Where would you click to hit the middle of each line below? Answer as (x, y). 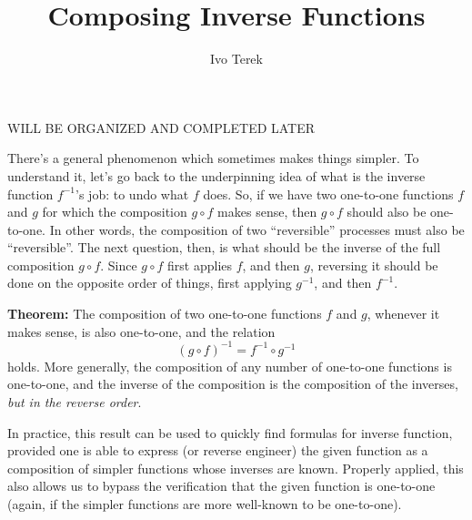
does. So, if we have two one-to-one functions (328, 194)
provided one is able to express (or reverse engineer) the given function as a (218, 450)
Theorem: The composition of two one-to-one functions (165, 314)
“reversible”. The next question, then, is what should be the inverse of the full (224, 247)
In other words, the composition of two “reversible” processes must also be (257, 229)
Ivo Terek (236, 59)
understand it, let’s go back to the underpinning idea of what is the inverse (216, 175)
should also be (387, 212)
